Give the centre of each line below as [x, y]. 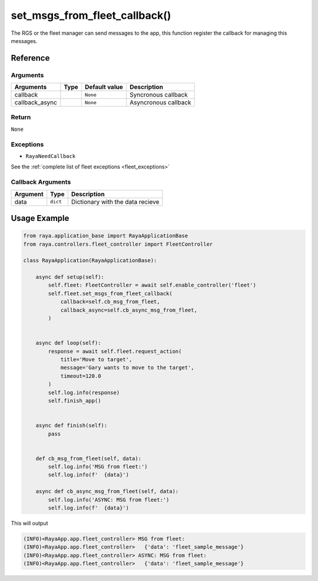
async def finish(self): [72, 425]
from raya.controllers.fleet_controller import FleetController [118, 244]
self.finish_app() [74, 400]
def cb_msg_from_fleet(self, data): [88, 458]
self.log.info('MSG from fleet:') [98, 467]
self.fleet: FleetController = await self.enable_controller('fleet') [152, 285]
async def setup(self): [70, 277]
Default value [104, 87]
